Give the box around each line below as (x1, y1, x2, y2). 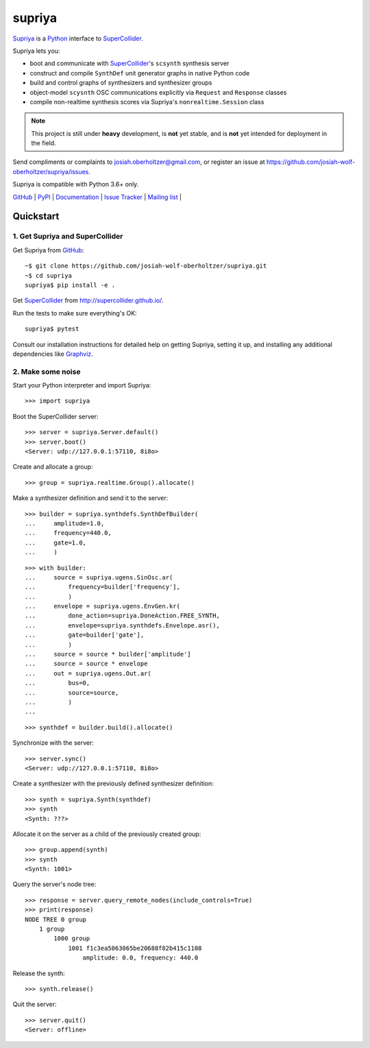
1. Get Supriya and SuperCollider (12, 232, 123, 241)
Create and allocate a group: (12, 463, 93, 471)
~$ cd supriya (25, 272, 72, 279)
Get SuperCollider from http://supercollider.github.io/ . (12, 296, 164, 305)
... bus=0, (25, 679, 90, 687)
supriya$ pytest (25, 325, 79, 333)
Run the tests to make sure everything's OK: (12, 309, 137, 317)
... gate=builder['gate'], (25, 631, 145, 639)
